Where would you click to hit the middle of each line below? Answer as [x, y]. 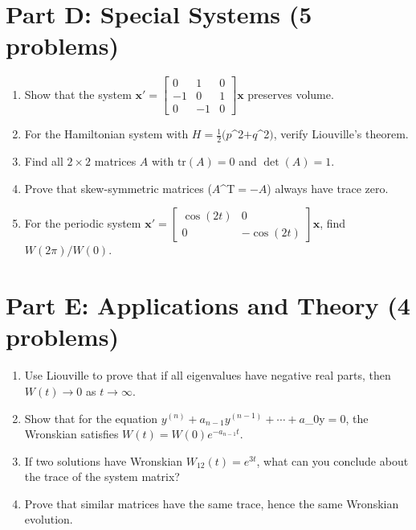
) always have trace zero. [328, 188]
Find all [44, 161]
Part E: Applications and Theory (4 [208, 305]
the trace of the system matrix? [102, 477]
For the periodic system [83, 223]
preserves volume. [291, 94]
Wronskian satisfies [71, 434]
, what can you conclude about [332, 460]
